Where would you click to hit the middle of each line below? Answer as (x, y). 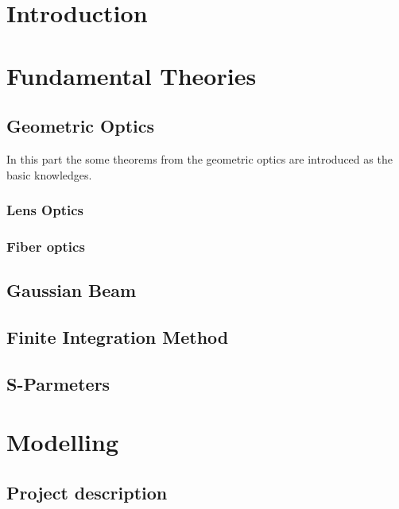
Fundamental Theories (132, 75)
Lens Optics (45, 210)
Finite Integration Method (118, 337)
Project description (87, 492)
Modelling (63, 442)
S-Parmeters (58, 383)
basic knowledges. (49, 174)
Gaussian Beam (72, 290)
